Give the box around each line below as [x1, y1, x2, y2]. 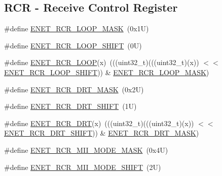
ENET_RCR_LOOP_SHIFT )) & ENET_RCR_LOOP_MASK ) [4, 67, 209, 77]
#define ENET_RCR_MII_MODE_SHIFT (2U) [4, 161, 161, 172]
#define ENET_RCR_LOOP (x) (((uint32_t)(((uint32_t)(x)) [4, 57, 199, 68]
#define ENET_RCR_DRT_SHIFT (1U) [4, 101, 137, 111]
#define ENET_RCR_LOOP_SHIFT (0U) [4, 40, 142, 50]
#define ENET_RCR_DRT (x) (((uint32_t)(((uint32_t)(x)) [4, 118, 194, 128]
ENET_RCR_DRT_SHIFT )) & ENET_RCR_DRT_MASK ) [4, 128, 199, 138]
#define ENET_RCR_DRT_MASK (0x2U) [4, 84, 144, 94]
